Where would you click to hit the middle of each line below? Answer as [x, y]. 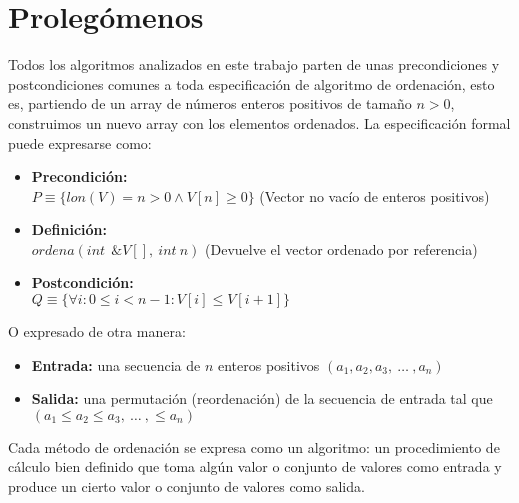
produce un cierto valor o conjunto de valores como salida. [186, 486]
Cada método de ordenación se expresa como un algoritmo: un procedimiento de [254, 446]
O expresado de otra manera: [97, 331]
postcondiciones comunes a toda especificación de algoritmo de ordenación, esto [251, 83]
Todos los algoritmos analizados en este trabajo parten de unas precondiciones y [254, 64]
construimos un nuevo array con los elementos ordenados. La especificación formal [259, 122]
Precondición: [79, 176]
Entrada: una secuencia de [116, 364]
